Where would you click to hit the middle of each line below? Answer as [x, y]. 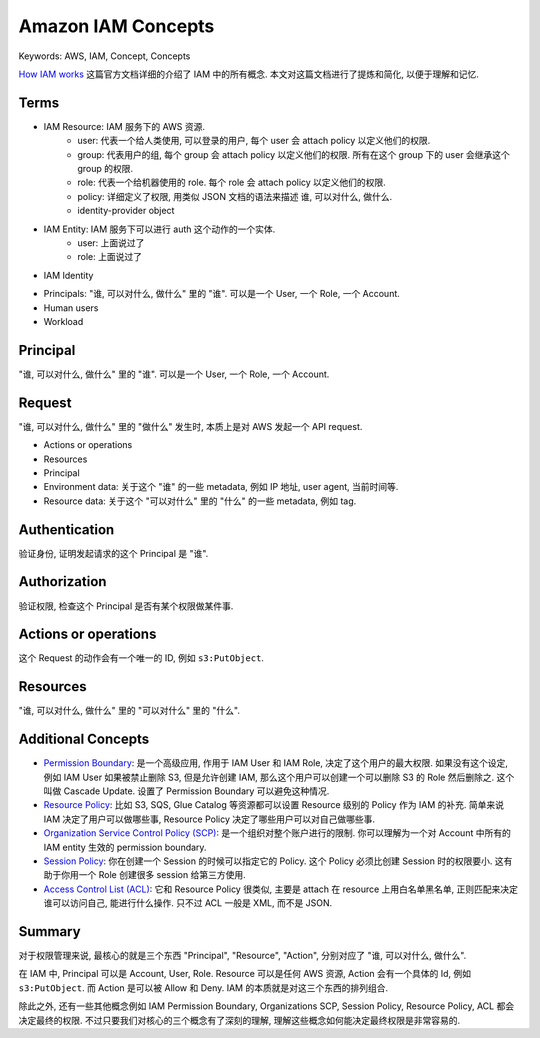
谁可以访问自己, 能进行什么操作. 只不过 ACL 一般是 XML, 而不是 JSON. [188, 903]
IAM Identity [68, 275]
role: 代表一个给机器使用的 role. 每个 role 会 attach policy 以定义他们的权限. [232, 182]
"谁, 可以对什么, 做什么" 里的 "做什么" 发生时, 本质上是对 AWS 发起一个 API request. [190, 426]
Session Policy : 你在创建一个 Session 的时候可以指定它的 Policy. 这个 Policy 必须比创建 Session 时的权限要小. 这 [273, 861]
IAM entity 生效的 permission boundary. [125, 847]
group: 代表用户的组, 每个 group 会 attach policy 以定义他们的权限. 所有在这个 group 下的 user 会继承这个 [293, 154]
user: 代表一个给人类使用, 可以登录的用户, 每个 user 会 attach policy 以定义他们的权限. [254, 141]
